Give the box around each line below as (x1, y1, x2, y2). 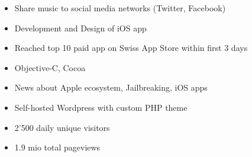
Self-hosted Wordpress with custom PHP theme (14, 101, 188, 113)
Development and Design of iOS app (14, 21, 147, 34)
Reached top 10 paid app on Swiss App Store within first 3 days (14, 41, 248, 54)
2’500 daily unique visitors (14, 121, 110, 133)
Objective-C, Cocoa (14, 61, 86, 73)
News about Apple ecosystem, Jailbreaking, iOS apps (14, 81, 208, 94)
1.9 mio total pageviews (14, 141, 101, 153)
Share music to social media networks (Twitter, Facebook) (14, 2, 226, 14)
